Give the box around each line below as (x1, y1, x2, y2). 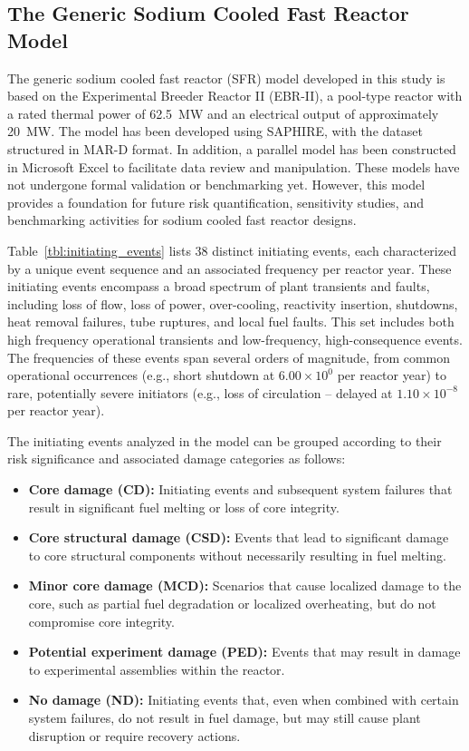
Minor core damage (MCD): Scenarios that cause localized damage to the (28, 576, 462, 595)
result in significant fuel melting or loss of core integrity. (28, 497, 340, 516)
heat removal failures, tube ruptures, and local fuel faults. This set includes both (7, 312, 455, 331)
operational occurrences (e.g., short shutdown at (7, 366, 275, 385)
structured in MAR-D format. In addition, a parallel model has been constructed (7, 139, 456, 158)
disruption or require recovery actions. (28, 726, 241, 745)
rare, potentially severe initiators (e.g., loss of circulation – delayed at (7, 383, 393, 402)
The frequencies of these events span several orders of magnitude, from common (7, 347, 451, 366)
